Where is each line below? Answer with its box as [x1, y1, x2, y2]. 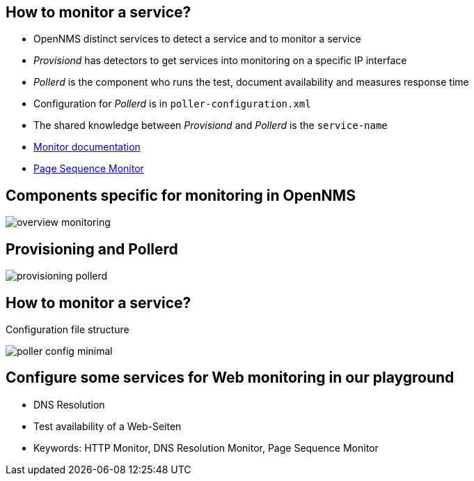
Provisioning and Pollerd [6, 240, 178, 258]
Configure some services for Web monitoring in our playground [6, 369, 455, 387]
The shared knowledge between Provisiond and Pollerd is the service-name [33, 119, 388, 132]
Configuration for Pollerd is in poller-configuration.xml [33, 98, 311, 110]
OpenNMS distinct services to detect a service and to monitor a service [33, 33, 361, 45]
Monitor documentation [33, 141, 141, 153]
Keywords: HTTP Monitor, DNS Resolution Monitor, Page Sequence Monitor [33, 441, 379, 454]
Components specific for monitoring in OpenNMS [6, 186, 356, 204]
